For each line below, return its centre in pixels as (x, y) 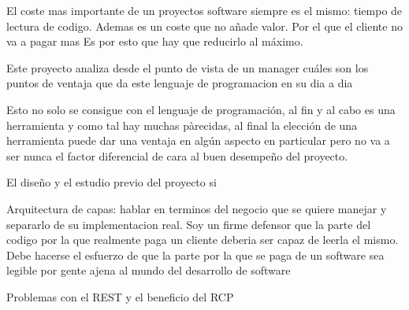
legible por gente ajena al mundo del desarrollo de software (149, 270)
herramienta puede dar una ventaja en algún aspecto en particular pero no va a (198, 140)
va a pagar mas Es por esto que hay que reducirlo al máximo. (155, 41)
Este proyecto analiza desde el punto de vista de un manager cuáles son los (188, 67)
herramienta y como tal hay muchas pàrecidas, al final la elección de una (182, 125)
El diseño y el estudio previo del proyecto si (112, 182)
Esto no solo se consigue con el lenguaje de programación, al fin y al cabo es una (201, 109)
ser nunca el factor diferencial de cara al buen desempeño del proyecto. (177, 155)
